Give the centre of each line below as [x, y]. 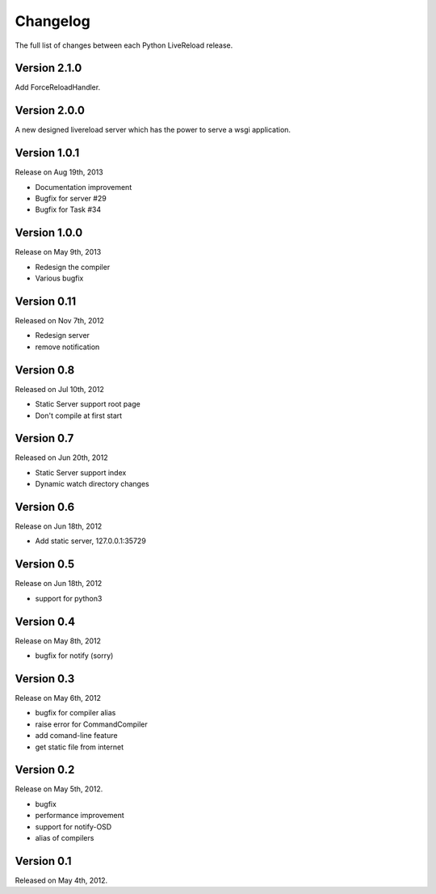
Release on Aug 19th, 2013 [59, 172]
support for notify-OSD [73, 827]
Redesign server [63, 335]
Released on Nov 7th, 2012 [60, 321]
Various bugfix [59, 278]
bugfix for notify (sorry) [74, 656]
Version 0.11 [46, 301]
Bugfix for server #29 [71, 199]
